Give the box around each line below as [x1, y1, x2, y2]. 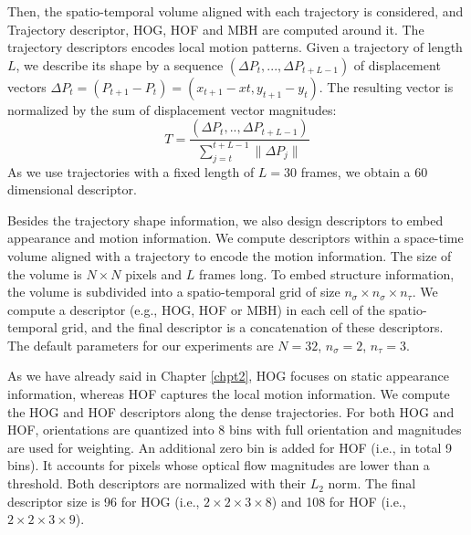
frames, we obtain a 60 [300, 162, 428, 181]
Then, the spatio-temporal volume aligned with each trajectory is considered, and [7, 2, 464, 20]
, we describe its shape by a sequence [16, 55, 224, 74]
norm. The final [328, 474, 416, 493]
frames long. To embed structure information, [198, 264, 455, 283]
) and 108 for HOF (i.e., [271, 491, 406, 510]
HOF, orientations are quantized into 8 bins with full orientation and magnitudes [7, 420, 462, 439]
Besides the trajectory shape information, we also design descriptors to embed [7, 210, 444, 229]
